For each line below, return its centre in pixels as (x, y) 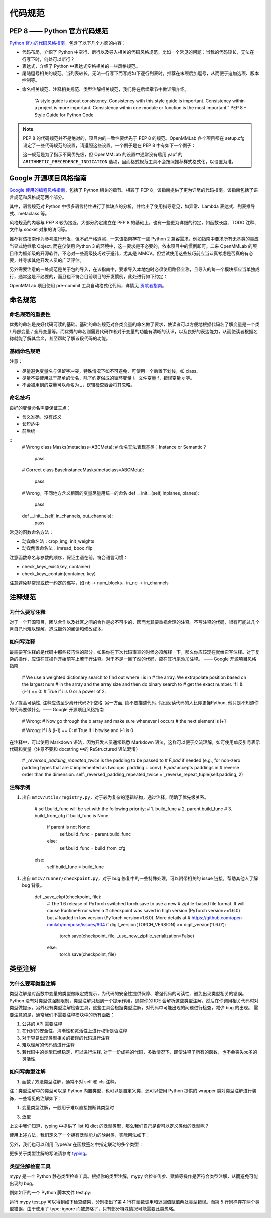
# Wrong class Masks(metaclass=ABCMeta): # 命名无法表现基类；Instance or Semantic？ (114, 447)
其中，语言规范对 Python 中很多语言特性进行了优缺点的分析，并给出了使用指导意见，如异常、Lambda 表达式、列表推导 (132, 206)
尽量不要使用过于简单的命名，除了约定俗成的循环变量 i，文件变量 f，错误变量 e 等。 (108, 378)
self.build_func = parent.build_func (95, 834)
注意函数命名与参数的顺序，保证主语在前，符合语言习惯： (69, 557)
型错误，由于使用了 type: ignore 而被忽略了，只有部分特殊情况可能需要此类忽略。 (93, 1209)
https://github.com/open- (218, 918)
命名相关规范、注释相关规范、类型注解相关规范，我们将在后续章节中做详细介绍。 (105, 89)
